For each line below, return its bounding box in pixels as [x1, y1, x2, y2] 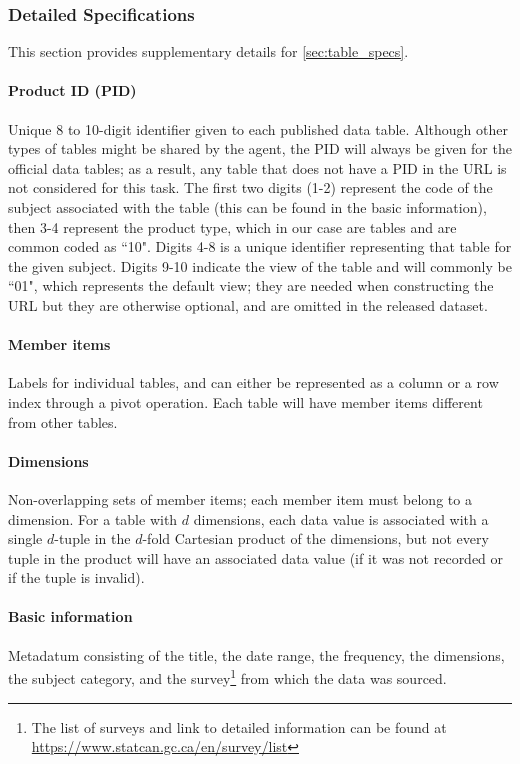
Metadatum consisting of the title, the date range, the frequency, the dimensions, [8, 644, 505, 665]
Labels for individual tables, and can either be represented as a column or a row [8, 372, 499, 393]
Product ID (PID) [8, 80, 137, 101]
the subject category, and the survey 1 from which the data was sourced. [8, 665, 447, 688]
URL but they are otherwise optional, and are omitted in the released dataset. [8, 294, 488, 315]
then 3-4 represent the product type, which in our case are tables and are [8, 216, 457, 237]
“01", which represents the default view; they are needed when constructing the [8, 275, 494, 296]
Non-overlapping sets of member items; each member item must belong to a [8, 488, 472, 509]
